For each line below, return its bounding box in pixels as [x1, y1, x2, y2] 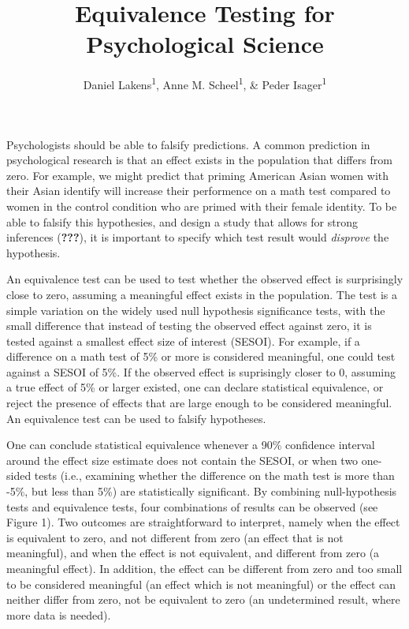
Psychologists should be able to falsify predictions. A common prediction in [6, 136, 370, 152]
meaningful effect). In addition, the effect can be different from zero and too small [6, 560, 403, 576]
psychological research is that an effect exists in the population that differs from [6, 152, 392, 168]
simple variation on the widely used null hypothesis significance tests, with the [6, 301, 385, 318]
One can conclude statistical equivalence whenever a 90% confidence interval [6, 436, 375, 453]
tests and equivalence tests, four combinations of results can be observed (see [6, 498, 378, 515]
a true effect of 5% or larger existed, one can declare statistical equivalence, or [6, 379, 384, 395]
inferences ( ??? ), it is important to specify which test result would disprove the [6, 229, 389, 245]
